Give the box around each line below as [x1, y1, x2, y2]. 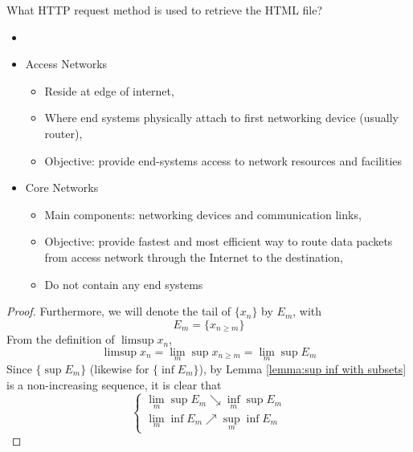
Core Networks [25, 179, 99, 196]
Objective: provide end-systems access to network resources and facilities [44, 152, 403, 169]
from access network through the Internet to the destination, [44, 248, 343, 265]
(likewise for [89, 360, 149, 377]
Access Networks [25, 55, 108, 72]
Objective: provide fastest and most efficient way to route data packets [44, 233, 393, 250]
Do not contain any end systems [44, 275, 203, 292]
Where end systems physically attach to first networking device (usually [44, 109, 399, 126]
